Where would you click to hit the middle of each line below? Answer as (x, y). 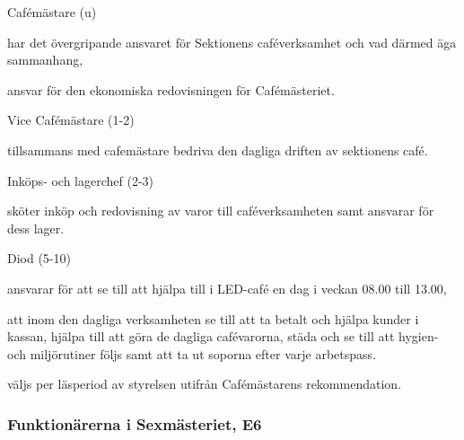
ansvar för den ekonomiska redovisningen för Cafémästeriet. (171, 89)
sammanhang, (45, 60)
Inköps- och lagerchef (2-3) (81, 180)
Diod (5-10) (39, 258)
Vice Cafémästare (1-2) (71, 120)
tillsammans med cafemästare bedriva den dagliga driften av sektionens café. (218, 150)
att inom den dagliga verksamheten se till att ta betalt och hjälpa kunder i (213, 318)
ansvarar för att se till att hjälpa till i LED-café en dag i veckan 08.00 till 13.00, (227, 288)
